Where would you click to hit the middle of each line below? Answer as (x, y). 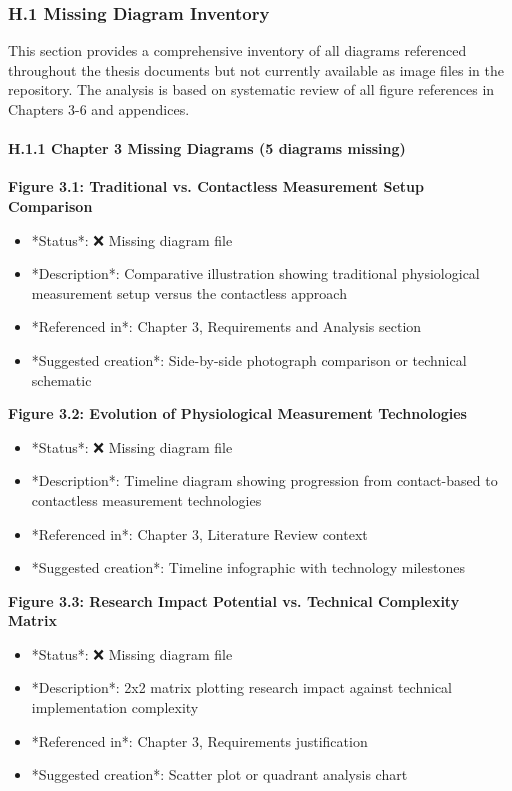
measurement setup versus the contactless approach (189, 292)
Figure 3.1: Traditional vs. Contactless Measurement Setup (216, 186)
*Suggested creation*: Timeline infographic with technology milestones (248, 567)
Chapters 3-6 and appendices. (99, 109)
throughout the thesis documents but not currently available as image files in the (256, 69)
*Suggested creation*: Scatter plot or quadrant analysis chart (219, 774)
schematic (61, 379)
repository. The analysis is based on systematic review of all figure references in (251, 89)
